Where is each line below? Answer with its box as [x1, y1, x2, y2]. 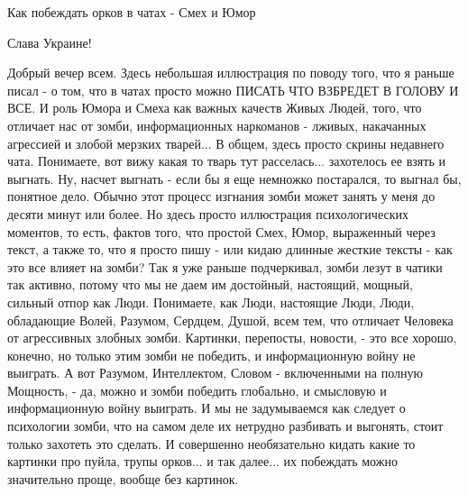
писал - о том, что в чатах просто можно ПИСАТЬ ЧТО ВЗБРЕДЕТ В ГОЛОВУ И [7, 80, 459, 99]
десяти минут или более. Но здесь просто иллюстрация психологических [7, 204, 408, 223]
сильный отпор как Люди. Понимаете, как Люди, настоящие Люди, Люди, [7, 292, 415, 311]
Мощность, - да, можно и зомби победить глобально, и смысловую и [7, 380, 387, 399]
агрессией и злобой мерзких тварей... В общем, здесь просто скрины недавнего [7, 133, 445, 152]
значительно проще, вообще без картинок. [7, 469, 239, 488]
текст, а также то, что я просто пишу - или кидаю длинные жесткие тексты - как [7, 240, 453, 259]
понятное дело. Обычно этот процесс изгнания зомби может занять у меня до [7, 187, 436, 206]
